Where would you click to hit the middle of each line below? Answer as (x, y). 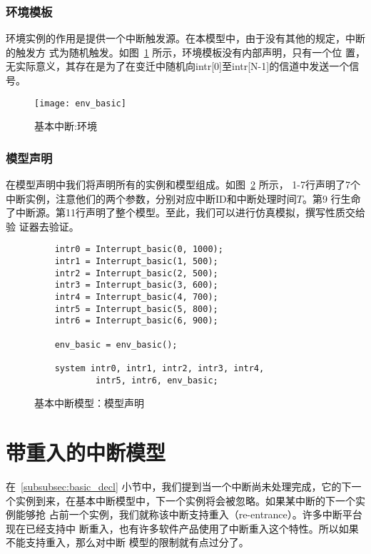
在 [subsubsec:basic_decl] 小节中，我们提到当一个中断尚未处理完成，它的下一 (184, 487)
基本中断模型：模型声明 (89, 403)
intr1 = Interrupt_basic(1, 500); (136, 262)
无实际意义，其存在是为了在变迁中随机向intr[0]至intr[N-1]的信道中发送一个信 (183, 66)
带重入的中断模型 (86, 452)
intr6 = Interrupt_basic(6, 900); (136, 321)
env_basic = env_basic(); (116, 344)
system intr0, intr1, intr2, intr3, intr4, (159, 368)
